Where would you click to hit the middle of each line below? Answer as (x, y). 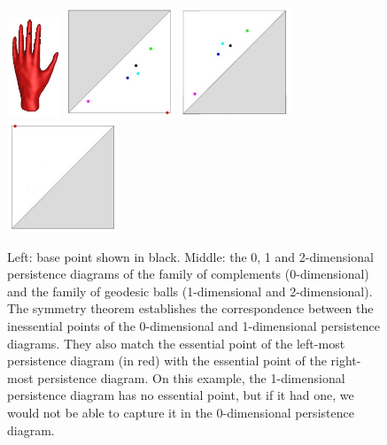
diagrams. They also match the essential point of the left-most (176, 343)
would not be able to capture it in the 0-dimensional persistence (181, 412)
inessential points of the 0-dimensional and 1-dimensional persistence (193, 326)
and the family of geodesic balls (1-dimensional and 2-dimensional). (190, 291)
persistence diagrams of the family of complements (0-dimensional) (188, 274)
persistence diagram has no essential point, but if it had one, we (181, 395)
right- (346, 361)
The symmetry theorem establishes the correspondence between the (190, 308)
